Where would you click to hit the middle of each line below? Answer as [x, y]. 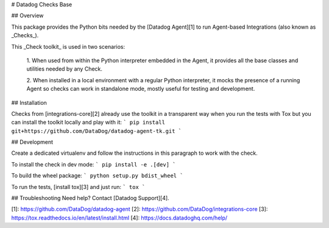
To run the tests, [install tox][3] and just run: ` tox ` [78, 187]
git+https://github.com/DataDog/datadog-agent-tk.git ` [97, 131]
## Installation [29, 102]
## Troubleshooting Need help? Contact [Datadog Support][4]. [90, 198]
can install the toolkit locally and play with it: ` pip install [88, 123]
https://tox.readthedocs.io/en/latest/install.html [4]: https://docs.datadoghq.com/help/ [119, 218]
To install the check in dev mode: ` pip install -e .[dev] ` [94, 164]
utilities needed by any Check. [65, 69]
